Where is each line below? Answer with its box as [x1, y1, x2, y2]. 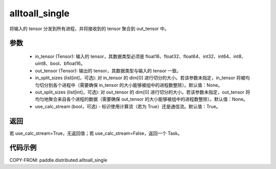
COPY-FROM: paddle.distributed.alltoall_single [9, 157, 107, 163]
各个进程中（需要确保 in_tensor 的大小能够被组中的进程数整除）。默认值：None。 [53, 82, 223, 88]
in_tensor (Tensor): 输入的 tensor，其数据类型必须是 [35, 53, 145, 59]
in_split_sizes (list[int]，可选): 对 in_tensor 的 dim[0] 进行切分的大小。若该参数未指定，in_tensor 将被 [35, 75, 245, 81]
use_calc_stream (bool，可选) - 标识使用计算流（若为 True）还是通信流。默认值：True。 [35, 103, 221, 109]
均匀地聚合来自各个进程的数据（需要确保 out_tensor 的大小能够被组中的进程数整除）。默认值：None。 [35, 96, 248, 102]
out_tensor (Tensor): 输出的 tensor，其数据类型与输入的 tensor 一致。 [35, 67, 181, 74]
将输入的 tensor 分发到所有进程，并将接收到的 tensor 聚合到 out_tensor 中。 [9, 26, 170, 32]
